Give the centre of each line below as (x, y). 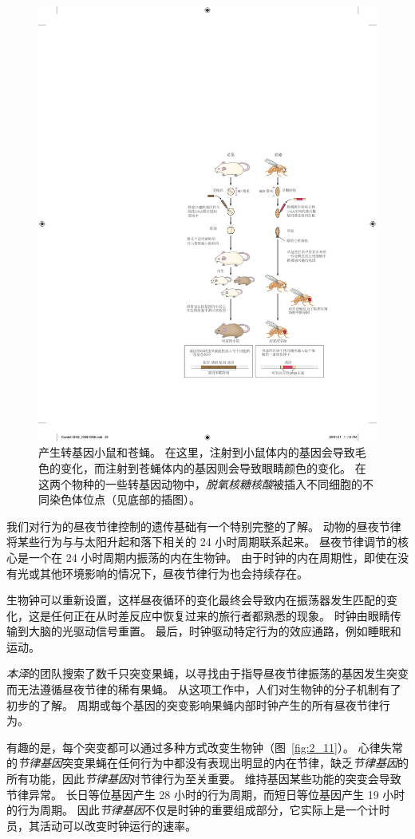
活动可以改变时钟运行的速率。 (118, 825)
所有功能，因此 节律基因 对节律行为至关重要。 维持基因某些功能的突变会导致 (204, 779)
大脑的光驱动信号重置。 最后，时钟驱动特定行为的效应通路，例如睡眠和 (215, 631)
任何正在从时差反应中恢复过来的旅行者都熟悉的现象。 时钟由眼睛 (220, 615)
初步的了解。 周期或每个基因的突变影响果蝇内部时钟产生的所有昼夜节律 (193, 704)
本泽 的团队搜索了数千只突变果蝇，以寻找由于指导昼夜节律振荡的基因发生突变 (207, 673)
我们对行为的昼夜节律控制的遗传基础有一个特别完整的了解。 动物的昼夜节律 (204, 526)
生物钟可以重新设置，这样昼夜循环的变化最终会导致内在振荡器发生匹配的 (196, 600)
